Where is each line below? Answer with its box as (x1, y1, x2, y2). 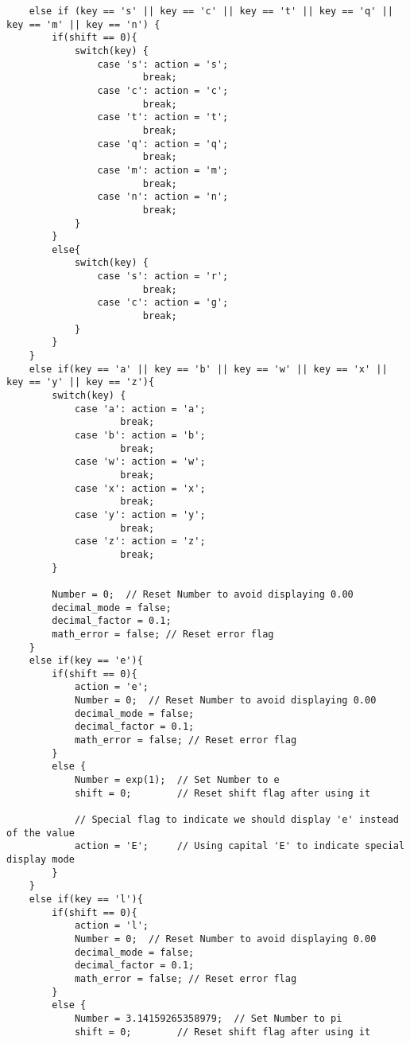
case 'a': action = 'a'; (74, 403, 206, 415)
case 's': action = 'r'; (97, 271, 229, 282)
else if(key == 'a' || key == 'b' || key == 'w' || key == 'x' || (29, 363, 388, 375)
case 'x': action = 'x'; (74, 482, 206, 494)
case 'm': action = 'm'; (97, 164, 229, 176)
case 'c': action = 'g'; (97, 297, 229, 309)
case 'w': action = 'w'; (74, 456, 206, 468)
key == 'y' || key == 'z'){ (6, 376, 155, 388)
